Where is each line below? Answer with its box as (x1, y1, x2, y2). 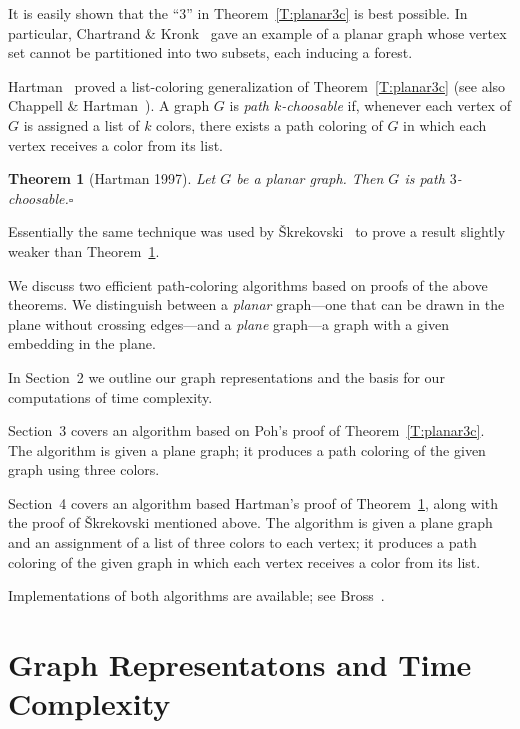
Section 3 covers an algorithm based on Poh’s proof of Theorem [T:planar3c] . (8, 420, 485, 441)
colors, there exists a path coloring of (156, 114, 383, 135)
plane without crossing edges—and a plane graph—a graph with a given (8, 313, 449, 334)
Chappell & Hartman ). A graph (8, 95, 210, 116)
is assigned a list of (23, 114, 140, 135)
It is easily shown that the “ (8, 3, 180, 23)
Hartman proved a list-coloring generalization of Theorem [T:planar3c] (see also (8, 75, 506, 96)
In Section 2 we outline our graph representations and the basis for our (8, 366, 445, 387)
